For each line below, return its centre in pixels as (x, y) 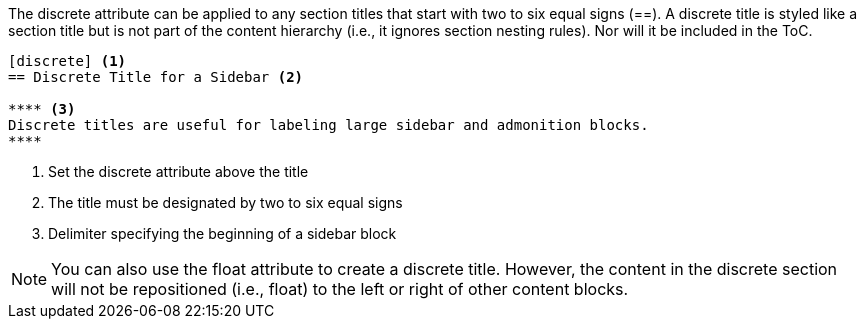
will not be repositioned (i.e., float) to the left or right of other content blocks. (340, 289)
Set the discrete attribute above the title (178, 171)
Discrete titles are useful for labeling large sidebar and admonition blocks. (328, 125)
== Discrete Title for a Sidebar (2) (156, 77)
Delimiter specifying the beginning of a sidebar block (222, 233)
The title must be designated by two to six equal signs (225, 202)
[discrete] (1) (67, 61)
